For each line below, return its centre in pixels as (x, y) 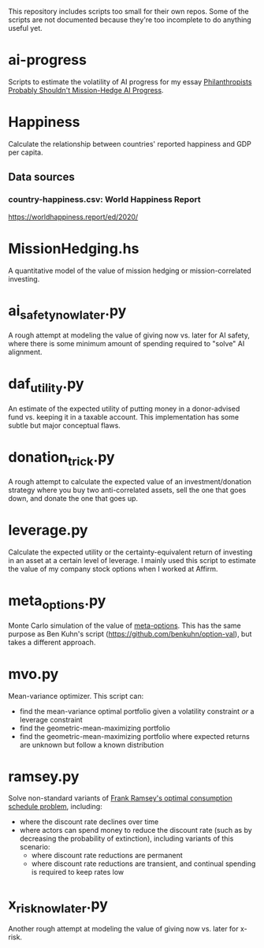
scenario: (35, 847)
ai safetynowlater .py (67, 312)
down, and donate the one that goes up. (73, 498)
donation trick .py (62, 458)
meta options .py (57, 602)
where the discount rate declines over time (89, 822)
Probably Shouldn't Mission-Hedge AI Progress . (86, 90)
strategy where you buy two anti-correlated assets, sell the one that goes (127, 490)
